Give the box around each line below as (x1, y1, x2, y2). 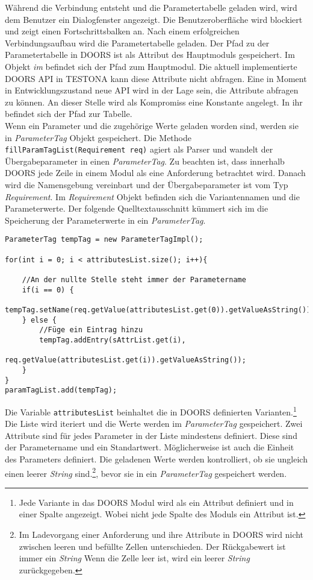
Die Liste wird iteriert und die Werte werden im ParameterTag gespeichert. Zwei (5, 417, 303, 430)
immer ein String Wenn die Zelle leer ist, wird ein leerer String (19, 552, 250, 564)
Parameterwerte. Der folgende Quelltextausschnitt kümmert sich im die (5, 202, 268, 215)
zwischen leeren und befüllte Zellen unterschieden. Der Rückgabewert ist (19, 540, 286, 552)
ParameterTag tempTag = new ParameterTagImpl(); (5, 235, 203, 244)
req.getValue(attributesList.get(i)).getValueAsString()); (5, 356, 246, 365)
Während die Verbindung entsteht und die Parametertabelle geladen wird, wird (5, 1, 297, 13)
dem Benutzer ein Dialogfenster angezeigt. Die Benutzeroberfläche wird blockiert (5, 13, 303, 25)
